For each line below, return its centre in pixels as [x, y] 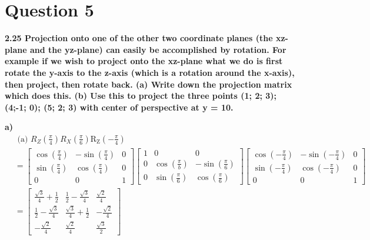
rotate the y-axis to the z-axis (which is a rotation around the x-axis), [150, 72]
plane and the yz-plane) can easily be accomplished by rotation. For [146, 49]
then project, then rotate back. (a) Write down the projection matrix [149, 84]
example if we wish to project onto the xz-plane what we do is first [144, 61]
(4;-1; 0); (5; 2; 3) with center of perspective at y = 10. [119, 107]
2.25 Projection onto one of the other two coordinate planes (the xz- [146, 38]
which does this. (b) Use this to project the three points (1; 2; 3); [141, 96]
